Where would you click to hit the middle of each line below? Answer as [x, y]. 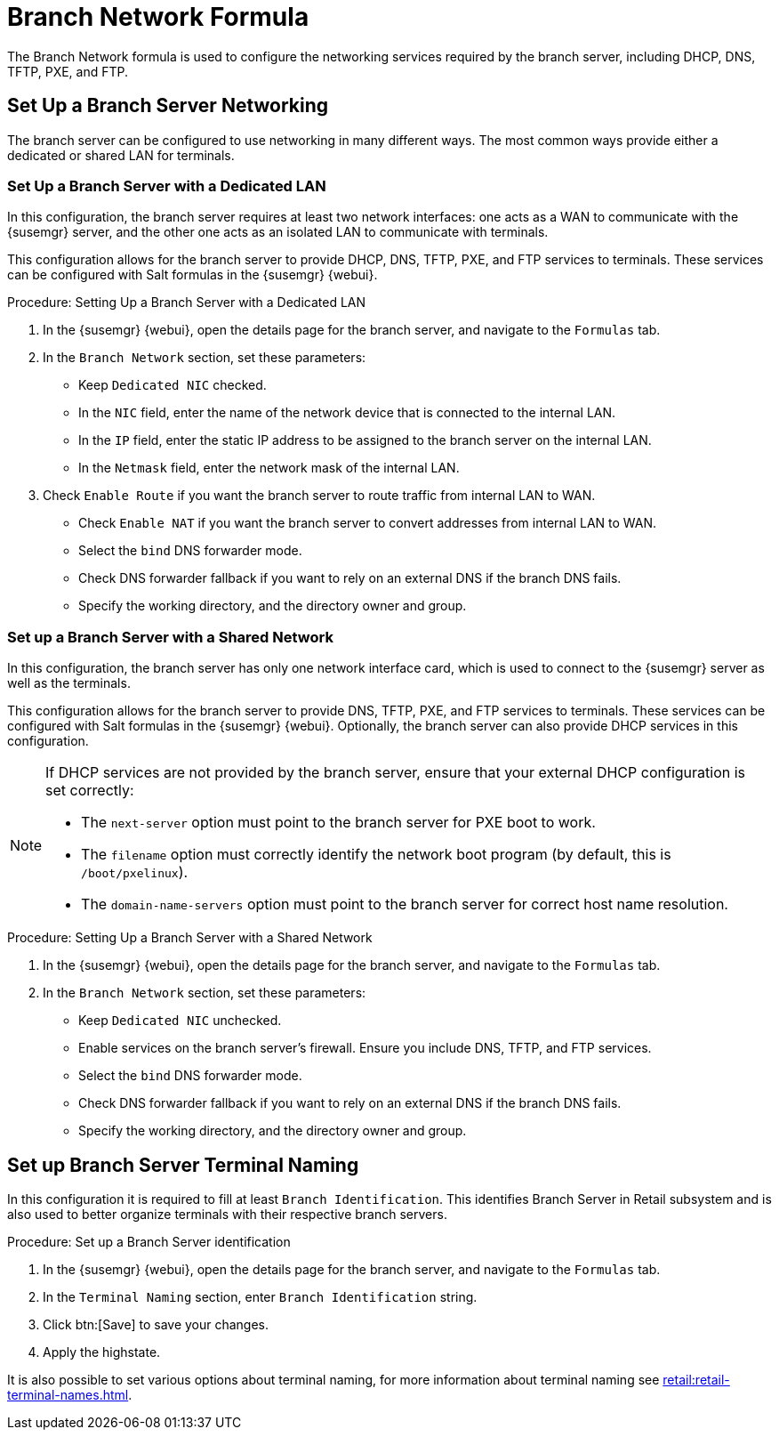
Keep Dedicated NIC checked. [173, 385]
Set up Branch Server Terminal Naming [183, 1165]
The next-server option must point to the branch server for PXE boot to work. [338, 823]
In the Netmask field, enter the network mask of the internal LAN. [269, 468]
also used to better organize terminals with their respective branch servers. [227, 1214]
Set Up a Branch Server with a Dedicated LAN [167, 186]
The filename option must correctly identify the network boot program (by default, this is [376, 855]
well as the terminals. [69, 683]
